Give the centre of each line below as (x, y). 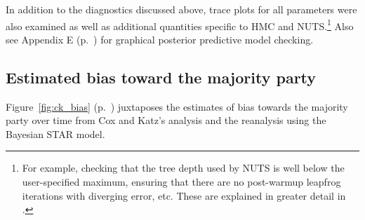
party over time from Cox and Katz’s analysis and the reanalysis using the (166, 120)
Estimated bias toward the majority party (161, 77)
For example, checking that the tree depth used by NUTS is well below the (183, 168)
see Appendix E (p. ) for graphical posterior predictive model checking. (160, 39)
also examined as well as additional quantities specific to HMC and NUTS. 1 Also (180, 25)
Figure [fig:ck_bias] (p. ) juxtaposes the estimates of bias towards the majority (177, 106)
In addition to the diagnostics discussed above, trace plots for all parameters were (181, 9)
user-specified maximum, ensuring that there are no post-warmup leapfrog (181, 182)
